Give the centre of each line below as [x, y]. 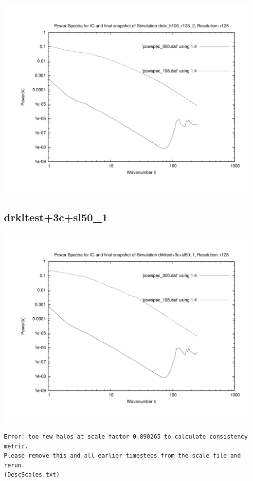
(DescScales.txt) [32, 475]
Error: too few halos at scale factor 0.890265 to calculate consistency [126, 437]
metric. [16, 446]
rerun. [14, 465]
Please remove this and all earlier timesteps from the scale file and [122, 456]
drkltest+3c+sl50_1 [56, 217]
